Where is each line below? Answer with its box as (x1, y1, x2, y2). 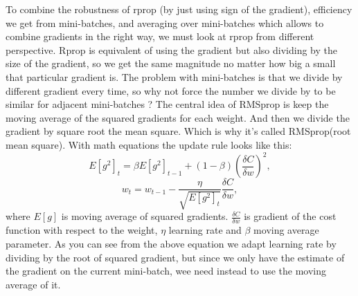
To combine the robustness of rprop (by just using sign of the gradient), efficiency (6, 2, 352, 16)
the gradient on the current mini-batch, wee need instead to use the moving (6, 263, 327, 278)
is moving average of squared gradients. (61, 209, 229, 223)
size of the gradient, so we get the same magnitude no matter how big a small (6, 56, 336, 71)
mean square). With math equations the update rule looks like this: (6, 137, 292, 151)
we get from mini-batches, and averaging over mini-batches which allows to (6, 15, 324, 30)
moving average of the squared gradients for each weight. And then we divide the (6, 110, 350, 124)
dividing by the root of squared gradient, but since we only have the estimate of (6, 250, 345, 264)
